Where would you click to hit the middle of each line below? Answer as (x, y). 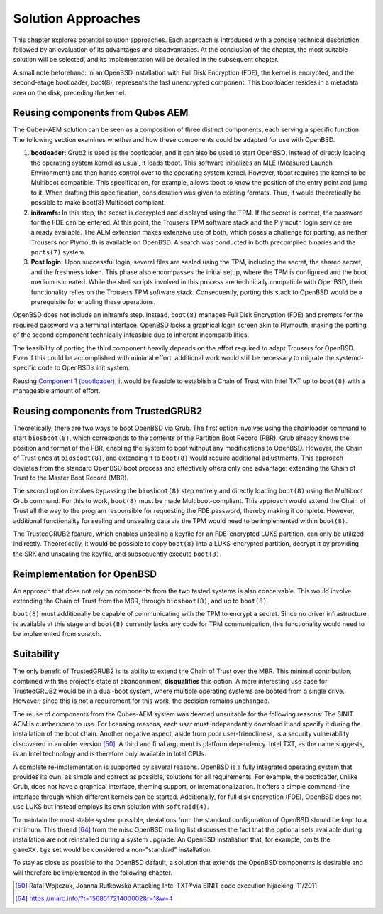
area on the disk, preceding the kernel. (70, 92)
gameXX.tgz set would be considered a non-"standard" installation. (112, 849)
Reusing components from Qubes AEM (101, 113)
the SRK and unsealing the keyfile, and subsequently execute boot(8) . (117, 554)
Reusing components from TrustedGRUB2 (108, 411)
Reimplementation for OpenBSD (85, 574)
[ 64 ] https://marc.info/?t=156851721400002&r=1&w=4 (94, 898)
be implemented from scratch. (57, 634)
